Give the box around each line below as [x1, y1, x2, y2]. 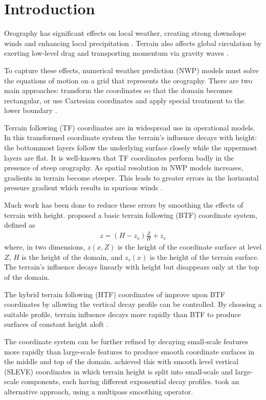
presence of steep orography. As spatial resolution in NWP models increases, [4, 162, 243, 173]
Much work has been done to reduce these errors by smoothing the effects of [4, 199, 243, 210]
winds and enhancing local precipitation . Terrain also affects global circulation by [4, 37, 262, 48]
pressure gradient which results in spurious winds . [4, 182, 163, 193]
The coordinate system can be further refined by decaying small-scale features [4, 336, 248, 346]
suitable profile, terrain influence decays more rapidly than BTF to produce [4, 308, 241, 319]
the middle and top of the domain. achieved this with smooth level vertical [4, 356, 238, 367]
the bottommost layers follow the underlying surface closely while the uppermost [4, 142, 257, 153]
